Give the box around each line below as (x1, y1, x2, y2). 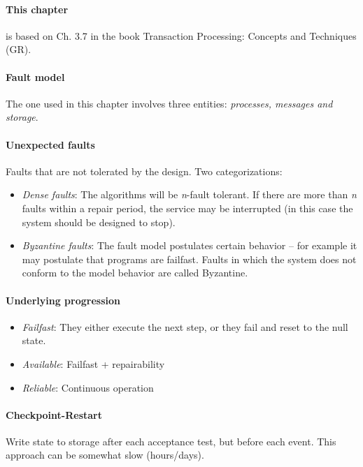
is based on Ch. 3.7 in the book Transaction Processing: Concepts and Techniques (6, 28, 357, 43)
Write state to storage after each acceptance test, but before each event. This (6, 433, 336, 448)
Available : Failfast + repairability (22, 356, 165, 371)
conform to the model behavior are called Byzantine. (22, 265, 248, 280)
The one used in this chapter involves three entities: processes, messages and (6, 96, 333, 110)
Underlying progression (6, 292, 120, 307)
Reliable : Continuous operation (22, 380, 154, 394)
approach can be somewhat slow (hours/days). (6, 447, 204, 462)
